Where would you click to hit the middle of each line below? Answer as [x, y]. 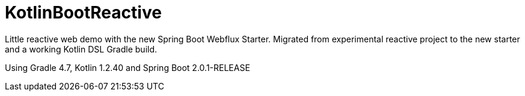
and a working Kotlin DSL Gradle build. [81, 49]
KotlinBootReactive [83, 13]
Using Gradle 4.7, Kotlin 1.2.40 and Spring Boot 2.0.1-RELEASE [127, 67]
